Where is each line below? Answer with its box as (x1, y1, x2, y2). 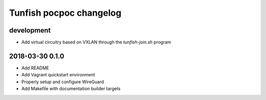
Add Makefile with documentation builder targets (21, 86, 121, 92)
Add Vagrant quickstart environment (21, 72, 96, 78)
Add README (21, 65, 49, 71)
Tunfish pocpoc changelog (9, 7, 122, 18)
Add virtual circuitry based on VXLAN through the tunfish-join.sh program (21, 39, 171, 45)
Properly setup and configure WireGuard (21, 79, 104, 85)
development (9, 26, 51, 34)
